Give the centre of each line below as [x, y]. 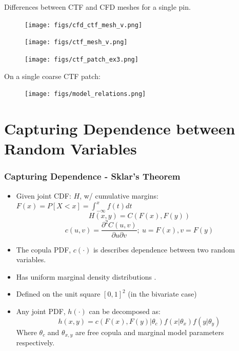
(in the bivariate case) [162, 294]
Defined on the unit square [58, 294]
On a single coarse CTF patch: [52, 76]
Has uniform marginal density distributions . [86, 276]
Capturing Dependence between [120, 128]
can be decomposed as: [125, 311]
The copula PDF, [44, 249]
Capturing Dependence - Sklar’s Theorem [92, 176]
